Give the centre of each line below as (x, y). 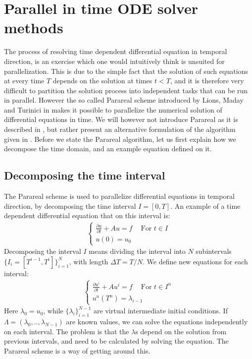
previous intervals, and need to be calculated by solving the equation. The (116, 341)
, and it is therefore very (207, 81)
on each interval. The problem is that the (67, 331)
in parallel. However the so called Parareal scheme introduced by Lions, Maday (124, 100)
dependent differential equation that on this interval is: (87, 215)
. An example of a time (205, 206)
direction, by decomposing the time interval (70, 206)
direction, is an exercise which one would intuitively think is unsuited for (114, 61)
